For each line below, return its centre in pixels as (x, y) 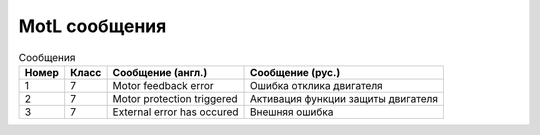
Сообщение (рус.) (295, 72)
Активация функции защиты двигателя (344, 98)
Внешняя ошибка (292, 112)
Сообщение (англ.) (160, 72)
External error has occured (175, 112)
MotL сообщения (92, 26)
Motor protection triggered (175, 98)
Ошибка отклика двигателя (317, 85)
